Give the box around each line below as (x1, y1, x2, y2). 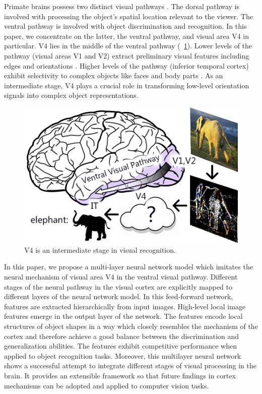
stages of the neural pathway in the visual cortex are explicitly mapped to (4, 281, 233, 292)
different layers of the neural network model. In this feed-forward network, (4, 291, 233, 302)
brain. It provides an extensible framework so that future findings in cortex (4, 370, 236, 380)
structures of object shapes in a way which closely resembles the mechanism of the (4, 321, 258, 331)
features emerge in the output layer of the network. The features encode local (4, 311, 243, 321)
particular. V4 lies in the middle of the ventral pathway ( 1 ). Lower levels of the (4, 40, 252, 51)
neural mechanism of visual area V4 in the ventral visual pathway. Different (4, 271, 238, 282)
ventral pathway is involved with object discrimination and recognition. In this (4, 21, 247, 31)
